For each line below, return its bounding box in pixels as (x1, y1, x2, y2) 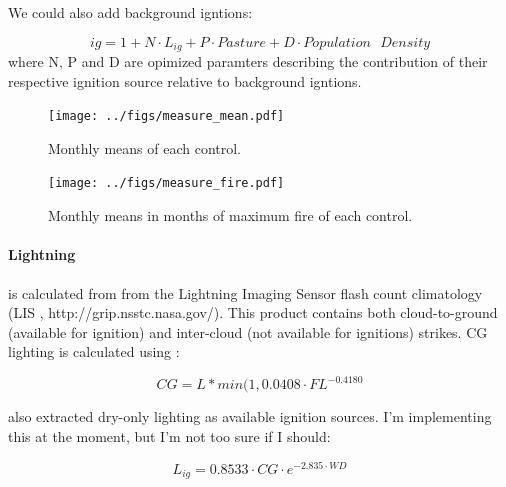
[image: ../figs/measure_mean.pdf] (48, 109, 285, 124)
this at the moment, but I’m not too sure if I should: (8, 426, 331, 446)
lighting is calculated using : (8, 341, 180, 362)
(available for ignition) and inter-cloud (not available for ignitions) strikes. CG (8, 321, 488, 342)
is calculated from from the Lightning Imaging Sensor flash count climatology (8, 282, 483, 303)
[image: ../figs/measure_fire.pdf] (48, 176, 285, 191)
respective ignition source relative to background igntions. (8, 70, 362, 91)
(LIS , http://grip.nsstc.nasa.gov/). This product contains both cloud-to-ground (8, 302, 498, 323)
